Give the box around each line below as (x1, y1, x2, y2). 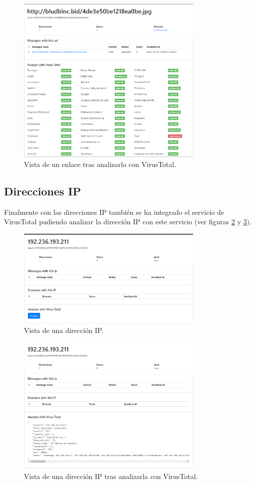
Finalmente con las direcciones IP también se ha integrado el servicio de (4, 206, 224, 217)
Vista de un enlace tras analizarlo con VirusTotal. (24, 159, 176, 169)
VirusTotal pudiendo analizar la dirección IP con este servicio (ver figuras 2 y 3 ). (4, 216, 252, 227)
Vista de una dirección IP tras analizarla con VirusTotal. (24, 471, 198, 482)
